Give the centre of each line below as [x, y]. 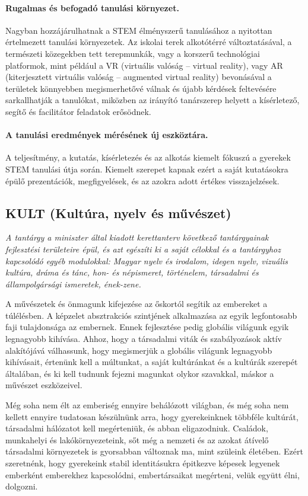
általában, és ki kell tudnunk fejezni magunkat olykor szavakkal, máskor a [140, 373]
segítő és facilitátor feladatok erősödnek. [78, 111]
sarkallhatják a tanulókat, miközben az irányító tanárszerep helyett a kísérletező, [153, 100]
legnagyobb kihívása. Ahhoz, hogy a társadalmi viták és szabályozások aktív [144, 339]
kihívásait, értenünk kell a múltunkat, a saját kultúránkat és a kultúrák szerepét [152, 362]
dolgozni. [22, 486]
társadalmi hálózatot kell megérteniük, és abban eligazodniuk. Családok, [137, 428]
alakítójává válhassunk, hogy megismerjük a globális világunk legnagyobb [139, 350]
